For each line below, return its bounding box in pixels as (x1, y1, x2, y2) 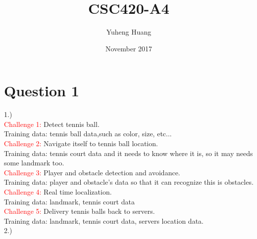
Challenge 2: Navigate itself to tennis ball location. (4, 138, 158, 149)
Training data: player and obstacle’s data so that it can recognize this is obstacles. (4, 177, 254, 187)
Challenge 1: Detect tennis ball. (4, 119, 100, 129)
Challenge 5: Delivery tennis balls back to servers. (4, 206, 155, 216)
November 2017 (105, 43, 153, 53)
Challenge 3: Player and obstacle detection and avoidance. (4, 167, 180, 177)
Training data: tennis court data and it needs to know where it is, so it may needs (4, 148, 253, 158)
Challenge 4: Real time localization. (4, 187, 112, 197)
